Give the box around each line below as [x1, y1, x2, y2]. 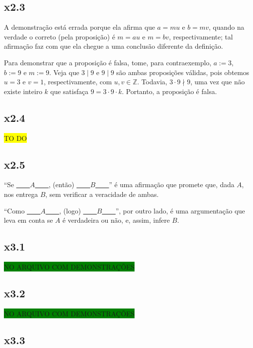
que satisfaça [50, 86, 89, 96]
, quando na [209, 22, 244, 32]
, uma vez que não [190, 77, 245, 87]
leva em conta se [4, 215, 53, 225]
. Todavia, [137, 77, 167, 87]
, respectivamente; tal [169, 31, 233, 41]
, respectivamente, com [43, 77, 112, 87]
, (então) [48, 179, 75, 190]
